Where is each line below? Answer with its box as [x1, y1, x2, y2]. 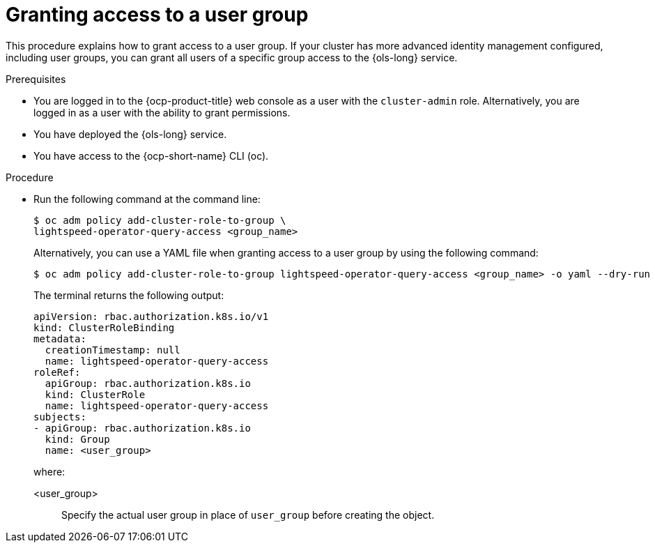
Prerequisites [6, 73, 66, 85]
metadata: [33, 333, 86, 344]
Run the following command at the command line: [33, 192, 261, 205]
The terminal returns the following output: [33, 289, 224, 301]
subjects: [33, 411, 86, 423]
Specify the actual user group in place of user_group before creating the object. [61, 508, 435, 521]
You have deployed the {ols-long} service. [33, 128, 227, 140]
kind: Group [45, 433, 110, 445]
